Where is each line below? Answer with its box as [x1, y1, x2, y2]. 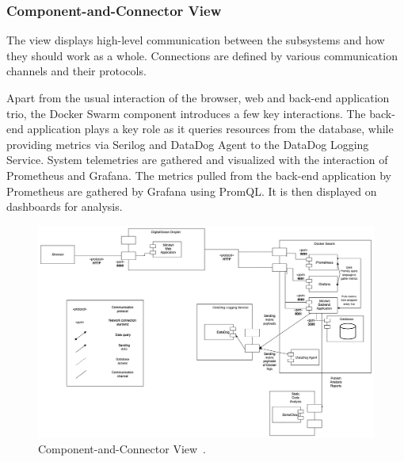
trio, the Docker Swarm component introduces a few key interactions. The [6, 105, 366, 121]
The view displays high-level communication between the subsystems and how [6, 32, 385, 48]
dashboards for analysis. [6, 198, 123, 215]
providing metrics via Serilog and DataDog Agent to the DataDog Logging [6, 136, 369, 152]
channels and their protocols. [6, 63, 147, 79]
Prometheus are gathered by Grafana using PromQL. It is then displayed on [6, 182, 377, 199]
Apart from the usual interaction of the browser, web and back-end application [6, 90, 390, 105]
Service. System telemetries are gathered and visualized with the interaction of [6, 151, 388, 168]
